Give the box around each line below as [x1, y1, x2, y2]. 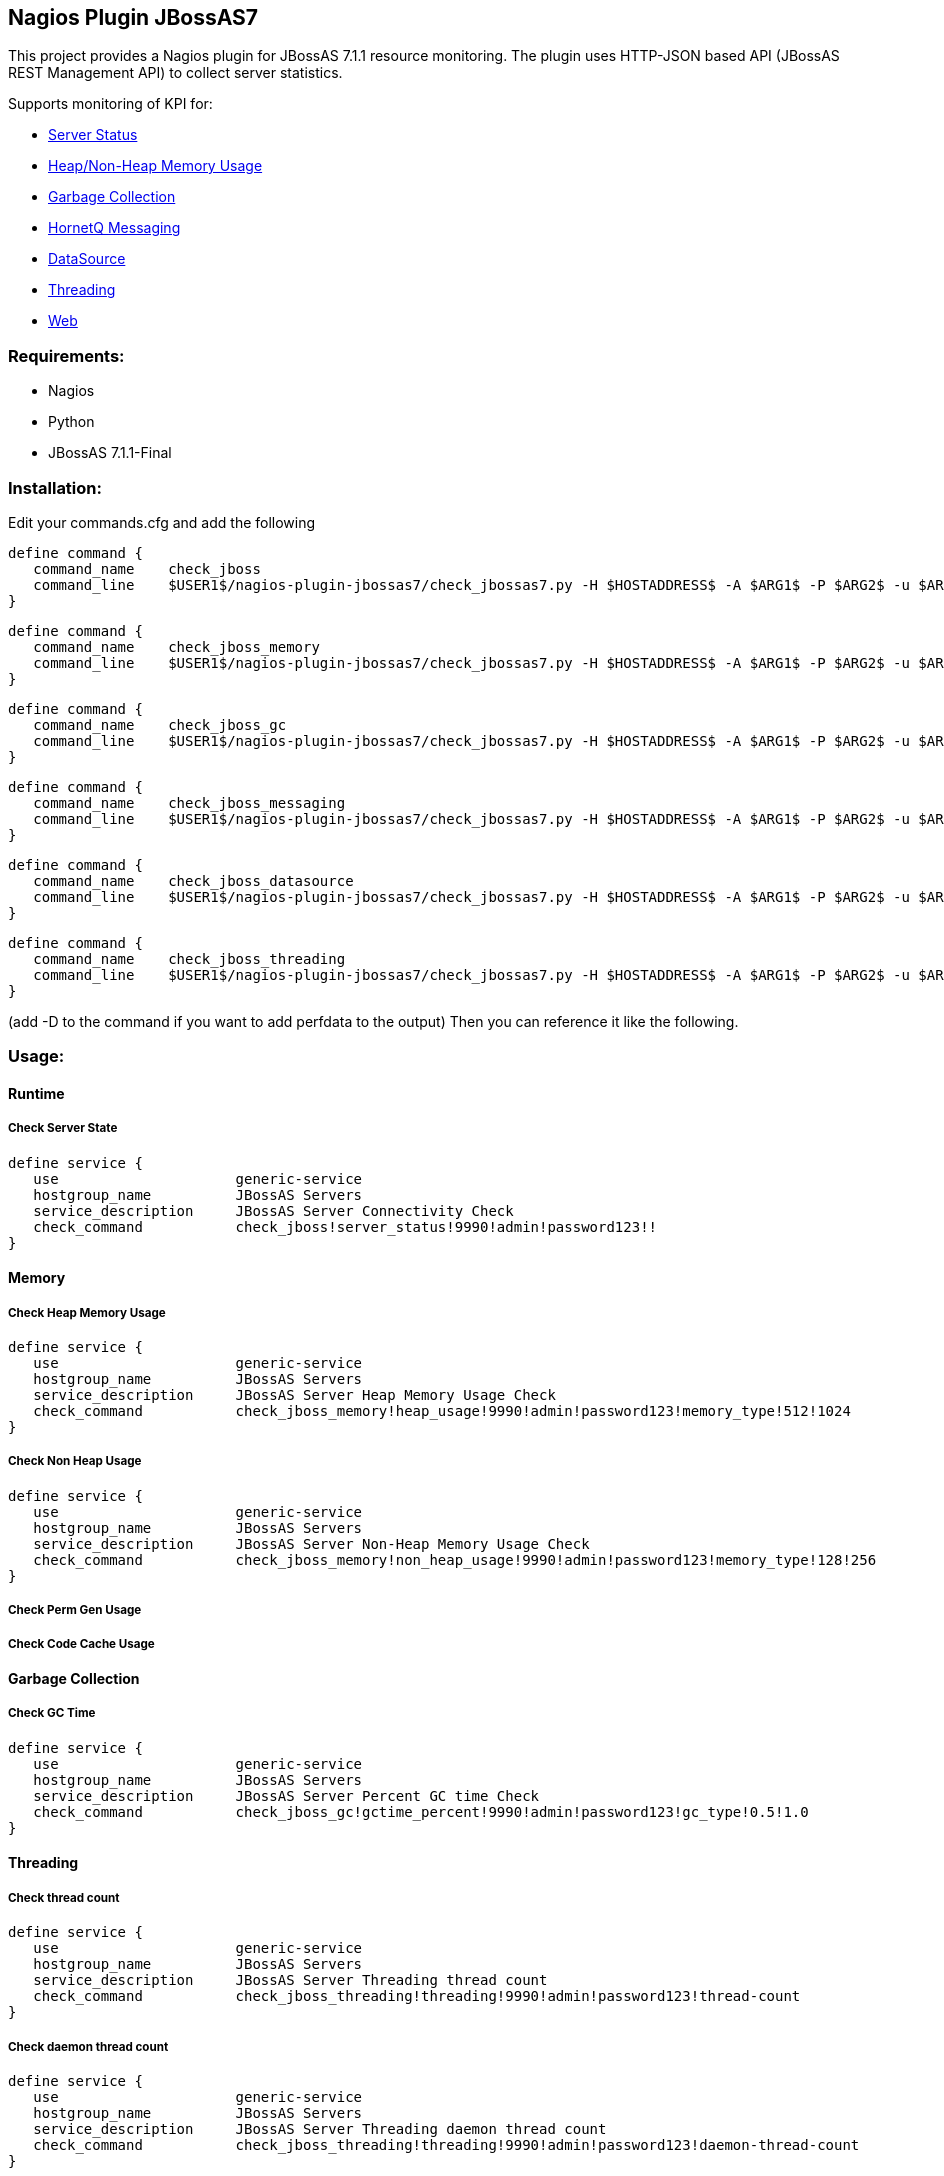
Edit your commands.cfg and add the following [8, 513, 316, 531]
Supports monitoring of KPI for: [8, 95, 213, 113]
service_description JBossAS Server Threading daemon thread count [33, 2120, 607, 2137]
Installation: [8, 477, 102, 498]
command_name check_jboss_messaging [33, 794, 346, 811]
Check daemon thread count [8, 2039, 169, 2054]
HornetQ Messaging [48, 219, 181, 237]
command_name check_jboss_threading [33, 950, 346, 967]
